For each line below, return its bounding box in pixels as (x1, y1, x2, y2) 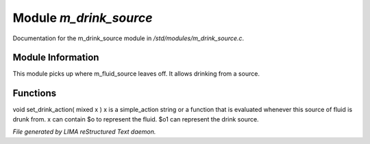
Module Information (12, 52, 99, 63)
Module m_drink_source (12, 10, 153, 25)
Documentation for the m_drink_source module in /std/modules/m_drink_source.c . (12, 34, 245, 42)
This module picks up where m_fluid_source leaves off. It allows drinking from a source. (12, 70, 260, 78)
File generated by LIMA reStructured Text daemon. (12, 128, 156, 136)
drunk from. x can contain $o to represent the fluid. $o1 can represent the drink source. (12, 115, 260, 123)
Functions (12, 87, 57, 99)
